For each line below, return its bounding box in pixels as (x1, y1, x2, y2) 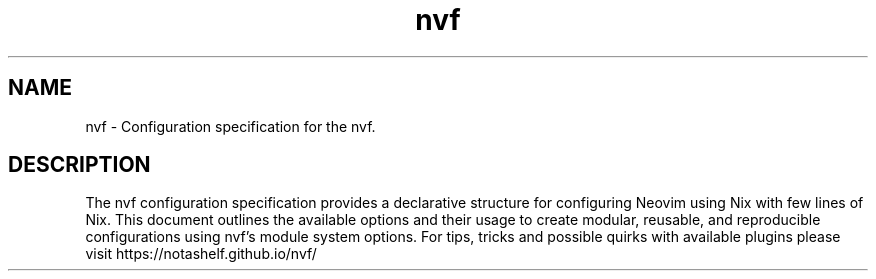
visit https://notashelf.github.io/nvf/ (85, 245, 317, 263)
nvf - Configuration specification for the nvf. (85, 117, 376, 135)
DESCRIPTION (8, 152, 151, 178)
